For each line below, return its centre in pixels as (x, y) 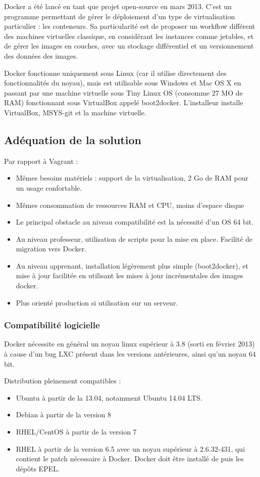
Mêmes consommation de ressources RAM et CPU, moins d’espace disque (130, 205)
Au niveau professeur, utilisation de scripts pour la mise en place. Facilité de (134, 238)
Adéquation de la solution (73, 139)
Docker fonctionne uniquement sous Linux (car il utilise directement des (115, 73)
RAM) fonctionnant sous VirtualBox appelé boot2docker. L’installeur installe (124, 102)
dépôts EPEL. (38, 468)
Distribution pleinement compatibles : (63, 381)
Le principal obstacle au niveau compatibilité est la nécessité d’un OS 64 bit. (135, 222)
